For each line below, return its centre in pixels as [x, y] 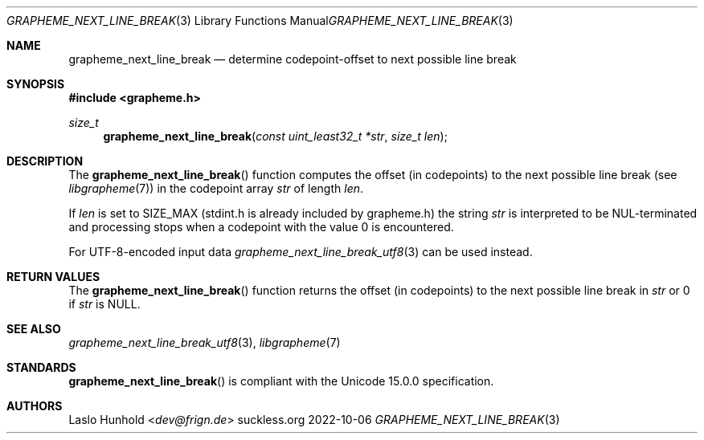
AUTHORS [35, 406]
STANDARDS [41, 367]
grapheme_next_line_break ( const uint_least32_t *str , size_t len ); [275, 136]
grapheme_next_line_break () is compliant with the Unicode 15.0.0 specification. [281, 381]
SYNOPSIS [36, 84]
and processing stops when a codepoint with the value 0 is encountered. [261, 227]
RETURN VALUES [53, 277]
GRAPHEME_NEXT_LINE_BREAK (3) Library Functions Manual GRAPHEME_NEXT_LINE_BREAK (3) [260, 20]
